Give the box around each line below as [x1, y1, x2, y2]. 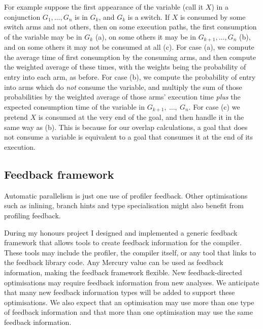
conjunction [4, 11, 41, 22]
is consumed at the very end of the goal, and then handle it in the [38, 112, 244, 122]
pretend [4, 112, 28, 122]
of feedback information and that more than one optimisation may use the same [4, 307, 253, 317]
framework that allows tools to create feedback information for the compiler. [4, 237, 242, 248]
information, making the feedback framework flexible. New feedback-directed [4, 267, 242, 277]
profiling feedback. [4, 210, 61, 221]
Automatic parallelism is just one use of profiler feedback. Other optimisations [4, 190, 248, 201]
